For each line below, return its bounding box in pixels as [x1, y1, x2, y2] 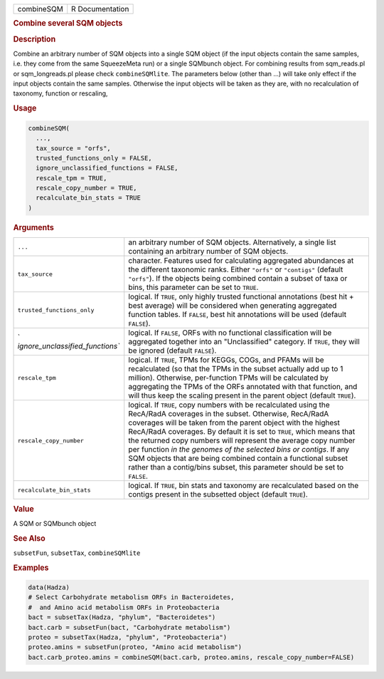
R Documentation [71, 4, 129, 14]
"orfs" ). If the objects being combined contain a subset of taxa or [128, 274, 348, 284]
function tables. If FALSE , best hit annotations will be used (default [128, 310, 347, 320]
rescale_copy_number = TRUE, [36, 184, 138, 192]
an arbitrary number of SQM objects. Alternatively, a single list [128, 237, 337, 247]
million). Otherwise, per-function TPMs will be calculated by [128, 373, 329, 383]
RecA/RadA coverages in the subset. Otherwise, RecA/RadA [128, 409, 329, 419]
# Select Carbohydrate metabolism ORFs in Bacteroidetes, [28, 594, 235, 601]
